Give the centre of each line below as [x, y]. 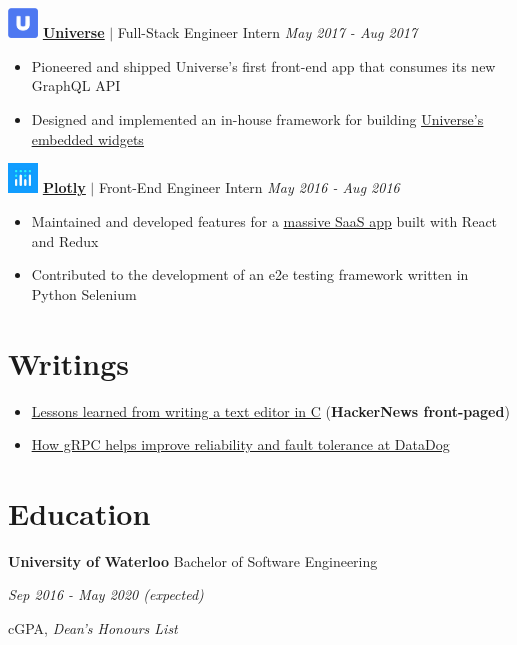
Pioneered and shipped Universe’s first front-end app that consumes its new [263, 65]
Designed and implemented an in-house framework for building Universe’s [257, 119]
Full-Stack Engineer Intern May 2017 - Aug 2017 [267, 32]
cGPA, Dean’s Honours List [93, 628]
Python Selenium [84, 293]
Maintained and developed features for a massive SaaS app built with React [264, 221]
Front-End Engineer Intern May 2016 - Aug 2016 [249, 187]
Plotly [64, 187]
